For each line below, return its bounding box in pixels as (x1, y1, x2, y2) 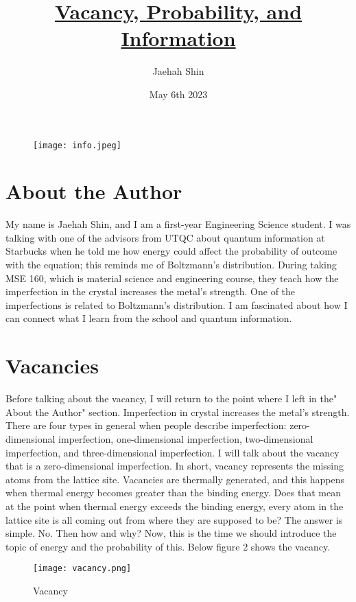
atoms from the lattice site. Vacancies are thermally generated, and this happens (5, 472, 345, 486)
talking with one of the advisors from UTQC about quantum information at (5, 230, 325, 244)
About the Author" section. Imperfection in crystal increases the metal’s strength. (5, 404, 350, 419)
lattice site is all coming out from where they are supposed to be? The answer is (5, 512, 343, 526)
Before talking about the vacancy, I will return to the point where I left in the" (5, 391, 337, 406)
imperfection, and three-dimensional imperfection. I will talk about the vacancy (5, 445, 340, 459)
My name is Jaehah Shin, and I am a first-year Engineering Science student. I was (5, 217, 351, 231)
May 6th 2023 (149, 86, 208, 101)
